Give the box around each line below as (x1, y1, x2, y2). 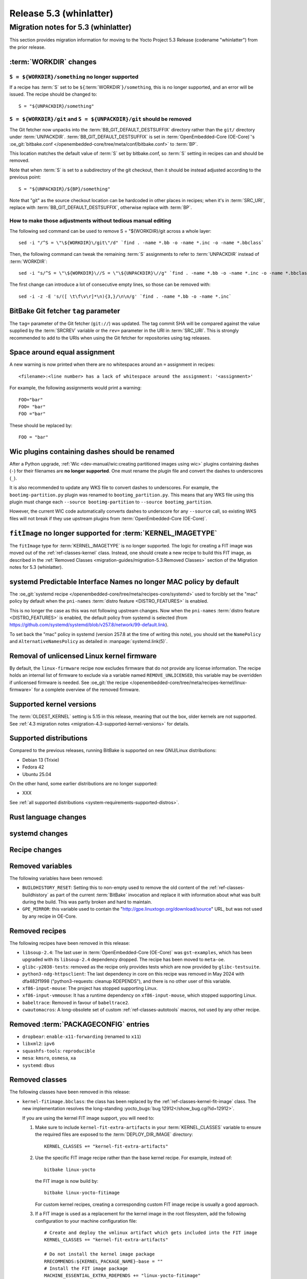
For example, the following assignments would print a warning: (9, 385, 142, 391)
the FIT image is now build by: (35, 1178, 99, 1184)
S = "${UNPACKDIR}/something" (18, 103, 95, 109)
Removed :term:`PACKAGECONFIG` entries (9, 1020, 150, 1028)
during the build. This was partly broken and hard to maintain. (22, 898, 152, 905)
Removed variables (9, 862, 72, 870)
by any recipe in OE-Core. (22, 913, 77, 919)
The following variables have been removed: (9, 875, 103, 881)
